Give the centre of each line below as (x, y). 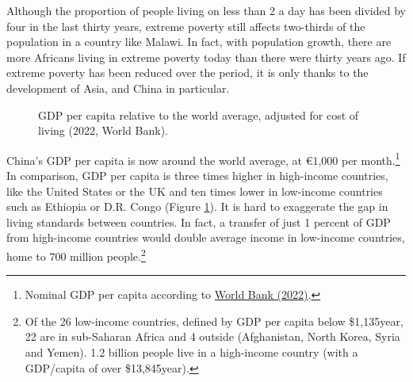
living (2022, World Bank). (103, 130)
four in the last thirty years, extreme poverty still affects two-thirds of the (186, 26)
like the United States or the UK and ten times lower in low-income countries (195, 191)
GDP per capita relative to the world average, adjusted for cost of (199, 115)
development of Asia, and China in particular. (118, 88)
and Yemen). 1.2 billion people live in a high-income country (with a (191, 352)
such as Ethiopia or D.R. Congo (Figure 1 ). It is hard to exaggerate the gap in (197, 206)
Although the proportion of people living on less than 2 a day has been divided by (206, 10)
